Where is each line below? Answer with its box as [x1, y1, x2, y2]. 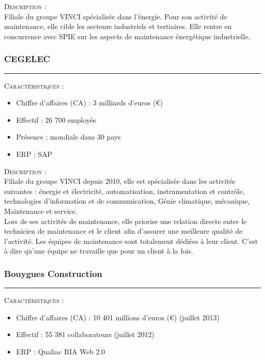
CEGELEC [4, 52, 50, 65]
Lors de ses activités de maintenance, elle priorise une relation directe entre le [4, 215, 247, 226]
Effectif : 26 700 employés [16, 114, 96, 125]
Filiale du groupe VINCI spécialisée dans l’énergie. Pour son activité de [4, 11, 227, 21]
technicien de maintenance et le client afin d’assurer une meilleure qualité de [4, 226, 243, 236]
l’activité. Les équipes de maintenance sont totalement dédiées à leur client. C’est [4, 235, 258, 246]
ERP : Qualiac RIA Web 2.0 [16, 346, 105, 356]
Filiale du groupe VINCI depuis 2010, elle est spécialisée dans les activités [4, 176, 235, 186]
